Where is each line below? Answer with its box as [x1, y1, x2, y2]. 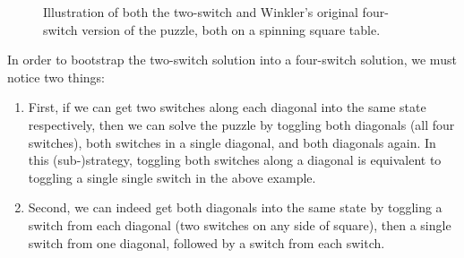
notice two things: [7, 67, 105, 86]
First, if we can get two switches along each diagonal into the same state [28, 98, 426, 116]
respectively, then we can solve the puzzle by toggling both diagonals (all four [28, 115, 455, 133]
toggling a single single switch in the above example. [28, 168, 316, 186]
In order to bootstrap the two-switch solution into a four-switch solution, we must [7, 50, 457, 69]
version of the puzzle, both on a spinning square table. [82, 20, 381, 39]
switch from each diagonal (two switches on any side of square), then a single [28, 215, 451, 234]
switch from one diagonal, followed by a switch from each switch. [28, 233, 385, 252]
